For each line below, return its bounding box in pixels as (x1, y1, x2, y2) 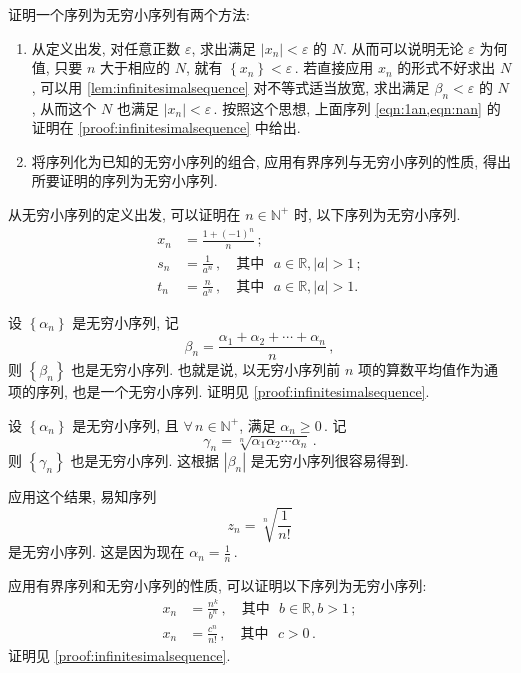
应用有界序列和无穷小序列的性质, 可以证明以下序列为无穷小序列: (8, 575, 427, 596)
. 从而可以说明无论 (343, 37, 464, 58)
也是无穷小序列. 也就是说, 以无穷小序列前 (71, 359, 341, 380)
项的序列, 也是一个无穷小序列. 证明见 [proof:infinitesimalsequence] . (8, 381, 430, 402)
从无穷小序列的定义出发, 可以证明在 (8, 203, 241, 224)
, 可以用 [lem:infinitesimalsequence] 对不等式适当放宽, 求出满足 (31, 76, 430, 97)
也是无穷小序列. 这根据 (70, 450, 220, 471)
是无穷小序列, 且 (72, 414, 179, 435)
